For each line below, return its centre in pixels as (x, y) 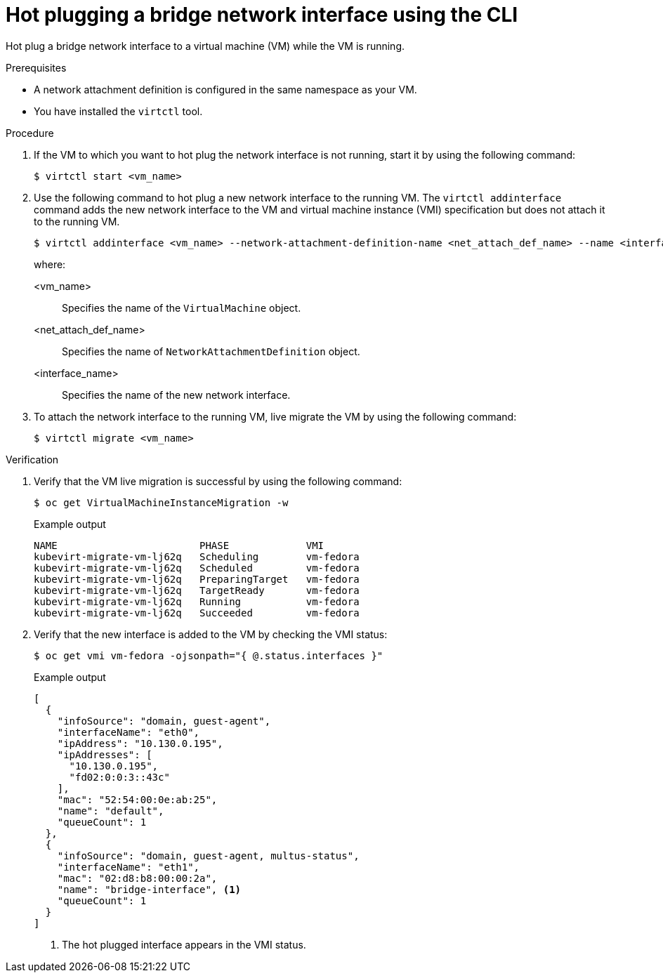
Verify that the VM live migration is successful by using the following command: (218, 481)
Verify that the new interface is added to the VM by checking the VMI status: (211, 634)
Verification (32, 459)
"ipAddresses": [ (105, 754)
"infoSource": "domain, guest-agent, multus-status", (208, 855)
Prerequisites (36, 67)
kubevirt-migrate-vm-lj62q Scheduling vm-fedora (197, 556)
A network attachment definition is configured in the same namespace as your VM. (225, 89)
